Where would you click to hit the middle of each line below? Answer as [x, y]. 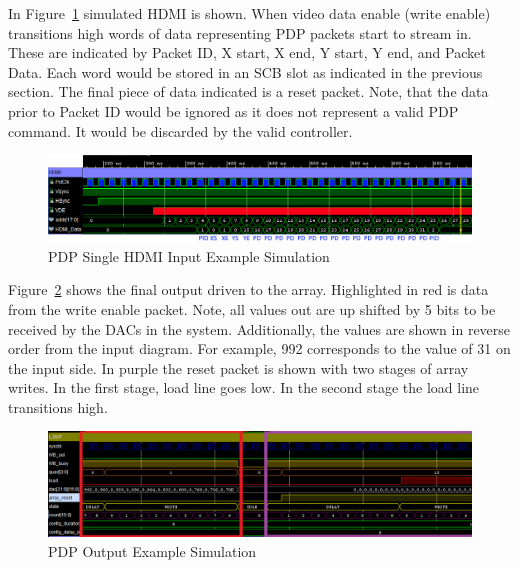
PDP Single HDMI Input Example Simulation [189, 255]
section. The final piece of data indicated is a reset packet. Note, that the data [248, 91]
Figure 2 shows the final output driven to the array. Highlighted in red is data [248, 289]
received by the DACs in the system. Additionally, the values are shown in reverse [259, 328]
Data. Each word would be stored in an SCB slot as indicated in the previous [245, 71]
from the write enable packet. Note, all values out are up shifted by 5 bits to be [252, 308]
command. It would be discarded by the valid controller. [180, 130]
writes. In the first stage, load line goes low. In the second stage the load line [244, 387]
